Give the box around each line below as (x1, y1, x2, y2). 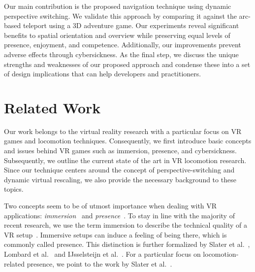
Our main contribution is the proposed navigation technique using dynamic (4, 1, 231, 11)
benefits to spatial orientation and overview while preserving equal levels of (4, 30, 230, 40)
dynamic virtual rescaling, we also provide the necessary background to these (4, 174, 236, 184)
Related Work (4, 97, 101, 117)
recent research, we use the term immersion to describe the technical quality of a (4, 220, 247, 230)
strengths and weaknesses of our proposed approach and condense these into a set (4, 59, 251, 69)
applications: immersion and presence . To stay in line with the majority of (4, 210, 235, 220)
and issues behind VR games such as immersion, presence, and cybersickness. (4, 145, 237, 156)
